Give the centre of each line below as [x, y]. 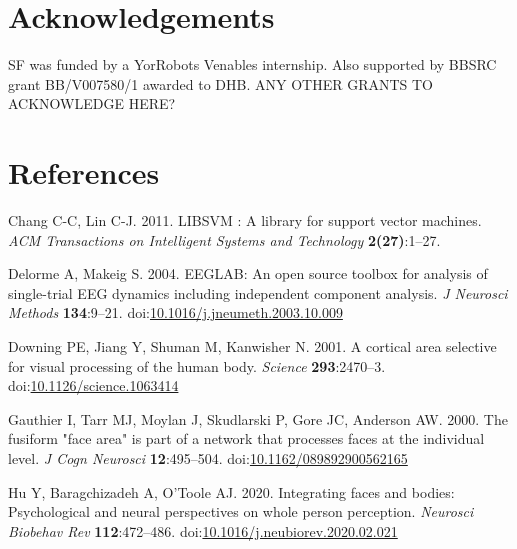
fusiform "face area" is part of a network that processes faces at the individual [246, 438]
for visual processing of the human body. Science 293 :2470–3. [197, 365]
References [84, 172]
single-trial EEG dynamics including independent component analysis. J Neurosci [258, 292]
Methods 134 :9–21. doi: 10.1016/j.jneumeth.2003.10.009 [175, 312]
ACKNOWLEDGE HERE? [92, 103]
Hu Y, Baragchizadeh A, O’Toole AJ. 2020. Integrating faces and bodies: [231, 491]
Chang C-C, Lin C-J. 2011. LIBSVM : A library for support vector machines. [245, 220]
